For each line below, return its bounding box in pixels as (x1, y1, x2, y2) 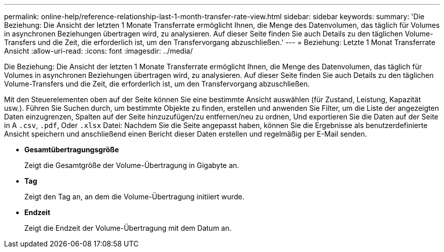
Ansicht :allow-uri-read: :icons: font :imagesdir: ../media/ (4, 47, 193, 55)
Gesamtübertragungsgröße (24, 145, 119, 154)
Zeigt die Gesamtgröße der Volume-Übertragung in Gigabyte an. (24, 161, 239, 170)
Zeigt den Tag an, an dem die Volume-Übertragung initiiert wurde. (24, 192, 244, 201)
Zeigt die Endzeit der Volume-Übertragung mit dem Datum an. (24, 224, 232, 232)
